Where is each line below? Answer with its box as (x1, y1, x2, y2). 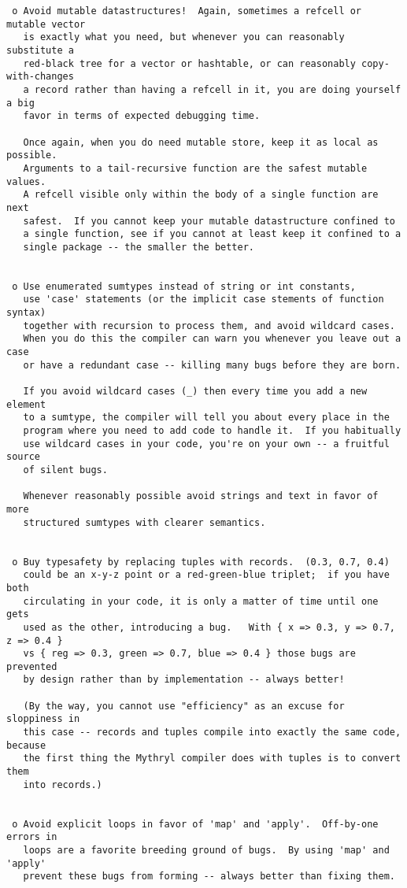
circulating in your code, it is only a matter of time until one (23, 595, 379, 607)
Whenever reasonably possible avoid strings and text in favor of (23, 490, 379, 502)
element (6, 398, 46, 410)
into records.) (23, 779, 102, 790)
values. (6, 176, 46, 187)
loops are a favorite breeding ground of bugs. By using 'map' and (23, 845, 390, 856)
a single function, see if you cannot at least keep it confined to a (23, 228, 401, 240)
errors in (6, 831, 57, 843)
